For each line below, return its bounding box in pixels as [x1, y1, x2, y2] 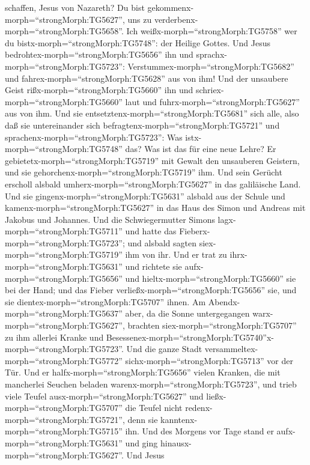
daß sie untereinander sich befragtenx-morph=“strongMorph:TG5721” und [5, 118, 280, 131]
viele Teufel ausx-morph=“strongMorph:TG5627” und [5, 389, 204, 402]
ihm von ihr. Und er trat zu [125, 248, 227, 261]
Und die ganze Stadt [126, 342, 202, 355]
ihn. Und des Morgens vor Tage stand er [125, 425, 274, 437]
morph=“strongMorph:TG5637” [5, 307, 123, 320]
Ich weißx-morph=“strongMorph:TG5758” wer [126, 25, 297, 37]
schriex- [195, 84, 224, 96]
